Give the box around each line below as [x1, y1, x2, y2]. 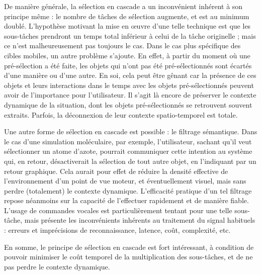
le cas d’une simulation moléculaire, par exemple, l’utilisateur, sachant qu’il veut [4, 136, 252, 146]
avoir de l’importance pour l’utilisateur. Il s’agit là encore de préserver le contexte [4, 89, 256, 100]
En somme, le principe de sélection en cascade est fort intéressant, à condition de [4, 241, 254, 252]
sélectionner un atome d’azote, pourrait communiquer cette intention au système [4, 146, 252, 156]
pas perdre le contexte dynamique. [4, 261, 110, 271]
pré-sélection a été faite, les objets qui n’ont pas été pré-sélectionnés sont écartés [4, 60, 252, 70]
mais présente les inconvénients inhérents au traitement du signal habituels [24, 215, 255, 225]
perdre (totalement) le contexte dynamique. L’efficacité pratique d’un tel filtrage [4, 185, 252, 196]
